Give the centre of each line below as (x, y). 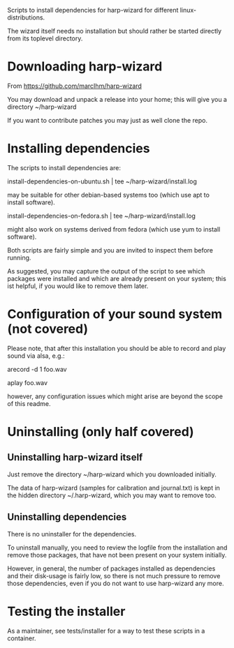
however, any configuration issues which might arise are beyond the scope (115, 396)
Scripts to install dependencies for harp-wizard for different (93, 10)
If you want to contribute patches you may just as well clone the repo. (108, 120)
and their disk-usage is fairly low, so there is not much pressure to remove (114, 575)
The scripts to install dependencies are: (64, 167)
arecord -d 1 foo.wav (37, 369)
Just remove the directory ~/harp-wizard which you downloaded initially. (112, 474)
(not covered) (48, 329)
